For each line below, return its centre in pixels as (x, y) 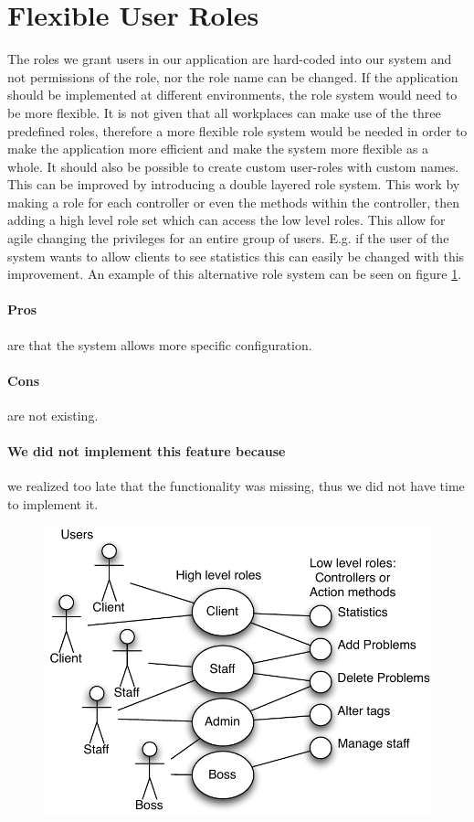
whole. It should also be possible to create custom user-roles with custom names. (233, 166)
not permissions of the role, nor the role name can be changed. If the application (233, 76)
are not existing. (53, 416)
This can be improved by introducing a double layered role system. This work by (234, 184)
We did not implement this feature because (147, 451)
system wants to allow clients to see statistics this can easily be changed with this (236, 256)
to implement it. (53, 504)
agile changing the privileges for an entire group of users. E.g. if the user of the (228, 238)
